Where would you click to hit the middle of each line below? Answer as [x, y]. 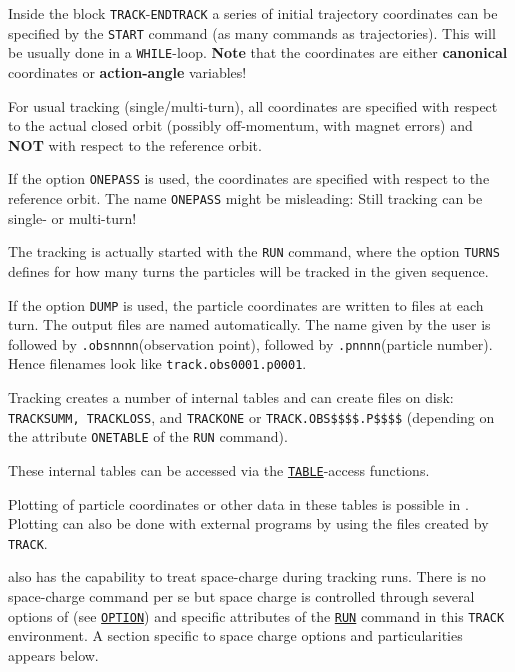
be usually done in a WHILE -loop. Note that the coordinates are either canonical [258, 52]
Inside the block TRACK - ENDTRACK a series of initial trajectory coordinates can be [253, 13]
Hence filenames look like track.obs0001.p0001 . [157, 363]
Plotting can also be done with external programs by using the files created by [248, 523]
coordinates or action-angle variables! [127, 71]
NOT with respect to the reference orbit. [135, 144]
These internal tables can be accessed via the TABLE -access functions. [219, 469]
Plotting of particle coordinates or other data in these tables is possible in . [238, 503]
